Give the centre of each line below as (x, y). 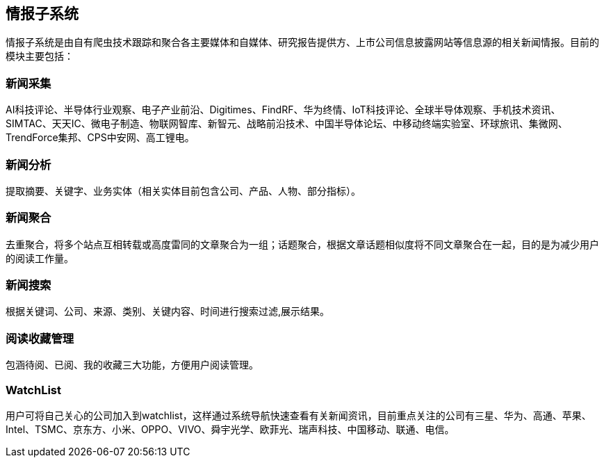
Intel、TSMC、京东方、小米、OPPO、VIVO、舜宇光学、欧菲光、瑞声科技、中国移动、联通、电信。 (230, 429)
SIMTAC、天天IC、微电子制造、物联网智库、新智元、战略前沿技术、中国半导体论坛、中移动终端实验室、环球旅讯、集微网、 (287, 124)
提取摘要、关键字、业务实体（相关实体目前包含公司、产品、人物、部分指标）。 (183, 190)
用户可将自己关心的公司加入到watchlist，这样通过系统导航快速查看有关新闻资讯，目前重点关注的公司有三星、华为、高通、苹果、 (299, 415)
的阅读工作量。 (40, 258)
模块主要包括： (40, 56)
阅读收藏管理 (40, 338)
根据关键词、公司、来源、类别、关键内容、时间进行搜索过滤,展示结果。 (168, 311)
